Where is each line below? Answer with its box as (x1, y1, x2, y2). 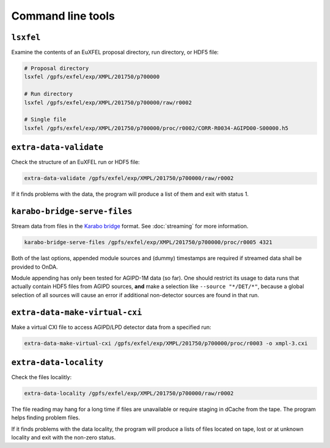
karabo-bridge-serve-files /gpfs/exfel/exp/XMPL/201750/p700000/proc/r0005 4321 (24, 239, 273, 246)
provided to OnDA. (11, 263, 58, 270)
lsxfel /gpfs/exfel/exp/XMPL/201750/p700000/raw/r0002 (24, 99, 192, 106)
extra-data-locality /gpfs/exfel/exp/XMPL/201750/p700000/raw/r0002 (24, 390, 234, 397)
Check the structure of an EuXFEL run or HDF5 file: (11, 159, 140, 166)
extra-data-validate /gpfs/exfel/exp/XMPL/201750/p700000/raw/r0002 (24, 175, 234, 182)
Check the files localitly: (11, 374, 72, 381)
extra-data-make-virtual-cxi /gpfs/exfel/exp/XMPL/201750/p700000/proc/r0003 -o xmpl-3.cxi (24, 339, 308, 347)
